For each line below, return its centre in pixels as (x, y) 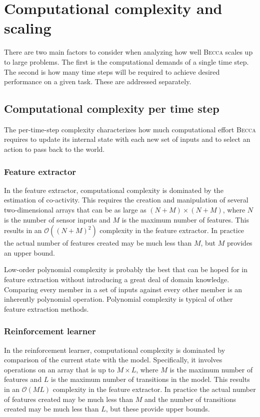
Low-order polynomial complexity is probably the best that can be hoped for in (126, 269)
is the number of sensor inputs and (57, 219)
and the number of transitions (190, 399)
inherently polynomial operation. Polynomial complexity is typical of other (118, 299)
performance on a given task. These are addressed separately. (98, 81)
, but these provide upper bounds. (158, 409)
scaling (28, 28)
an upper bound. (29, 252)
